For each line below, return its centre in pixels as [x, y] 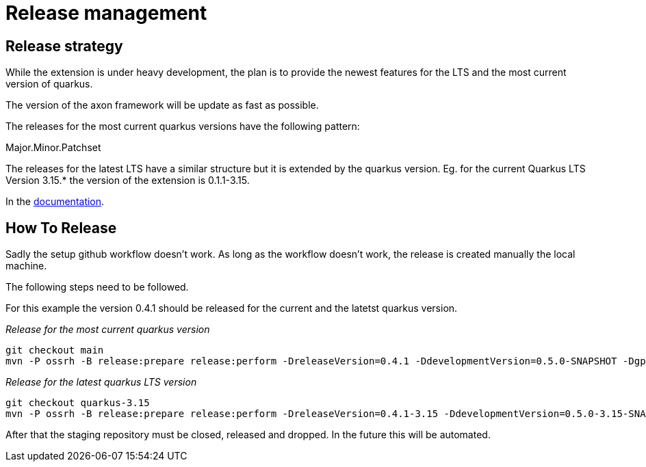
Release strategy [64, 46]
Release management [106, 13]
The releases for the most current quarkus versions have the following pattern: [183, 126]
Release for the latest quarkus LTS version [101, 382]
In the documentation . [55, 202]
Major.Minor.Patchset [53, 148]
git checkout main [55, 350]
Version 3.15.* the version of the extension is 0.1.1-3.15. [128, 181]
